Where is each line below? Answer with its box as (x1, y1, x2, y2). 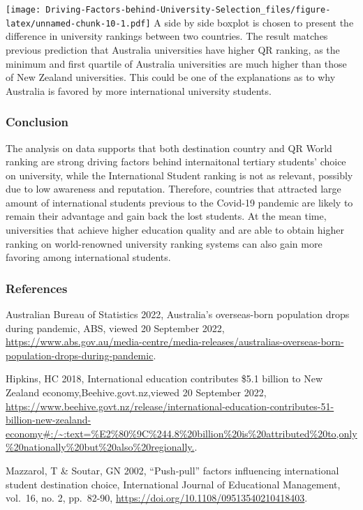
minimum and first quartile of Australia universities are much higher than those (6, 56, 347, 70)
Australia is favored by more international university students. (6, 83, 272, 98)
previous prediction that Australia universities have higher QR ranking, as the (6, 42, 340, 57)
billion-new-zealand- (6, 412, 91, 427)
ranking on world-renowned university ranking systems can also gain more (6, 236, 323, 250)
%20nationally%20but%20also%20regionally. (6, 440, 195, 454)
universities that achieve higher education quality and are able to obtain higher (6, 223, 344, 237)
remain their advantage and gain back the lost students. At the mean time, (6, 209, 327, 223)
